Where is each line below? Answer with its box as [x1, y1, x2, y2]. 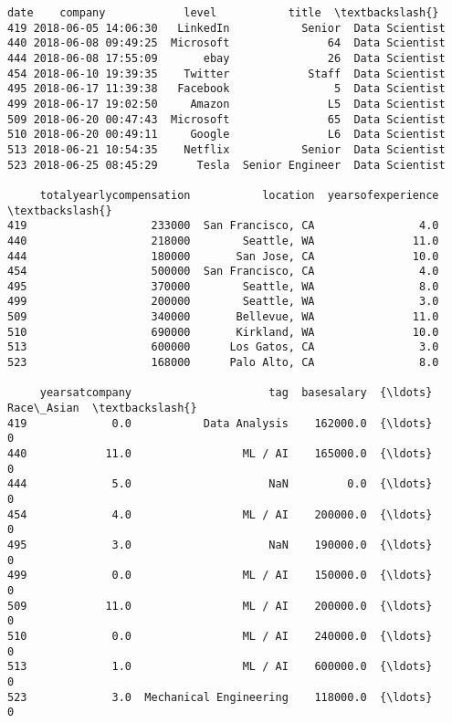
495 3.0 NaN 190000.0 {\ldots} [7, 538, 433, 551]
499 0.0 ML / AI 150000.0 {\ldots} [7, 569, 433, 582]
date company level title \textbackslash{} [7, 6, 439, 19]
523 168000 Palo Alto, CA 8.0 [7, 356, 439, 370]
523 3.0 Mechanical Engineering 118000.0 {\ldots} [7, 690, 433, 704]
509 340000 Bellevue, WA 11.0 [7, 310, 439, 324]
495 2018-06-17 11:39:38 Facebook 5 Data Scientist [7, 82, 446, 96]
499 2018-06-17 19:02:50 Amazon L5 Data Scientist [7, 97, 446, 110]
